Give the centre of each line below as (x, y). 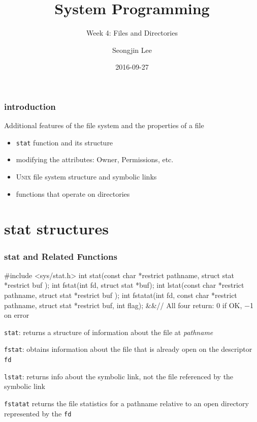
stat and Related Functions (61, 256)
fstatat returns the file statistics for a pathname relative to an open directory (126, 403)
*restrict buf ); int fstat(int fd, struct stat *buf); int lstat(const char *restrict (124, 285)
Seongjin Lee (132, 50)
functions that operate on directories (73, 193)
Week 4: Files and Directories (132, 33)
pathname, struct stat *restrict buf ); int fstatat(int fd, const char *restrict (121, 295)
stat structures (56, 229)
